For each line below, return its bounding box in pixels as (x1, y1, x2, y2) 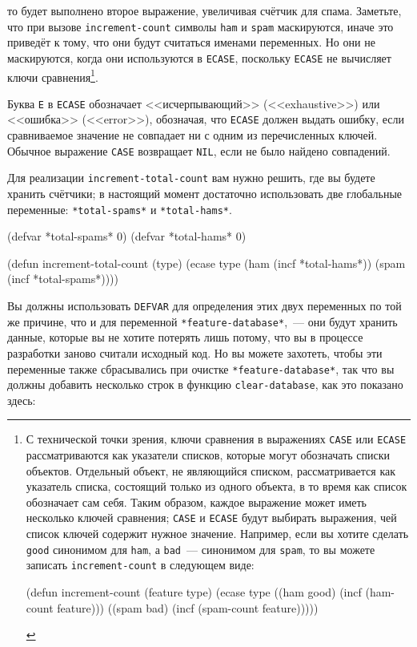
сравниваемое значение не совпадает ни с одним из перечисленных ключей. (7, 127, 378, 144)
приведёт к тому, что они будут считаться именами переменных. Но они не (7, 34, 375, 51)
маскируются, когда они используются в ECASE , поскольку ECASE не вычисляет (7, 49, 391, 66)
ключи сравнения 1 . (7, 66, 98, 85)
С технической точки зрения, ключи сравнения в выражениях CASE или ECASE (26, 431, 407, 447)
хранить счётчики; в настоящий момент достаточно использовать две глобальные (7, 184, 403, 201)
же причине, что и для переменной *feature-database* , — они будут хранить (7, 313, 398, 330)
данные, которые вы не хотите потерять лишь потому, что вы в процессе (7, 329, 363, 346)
